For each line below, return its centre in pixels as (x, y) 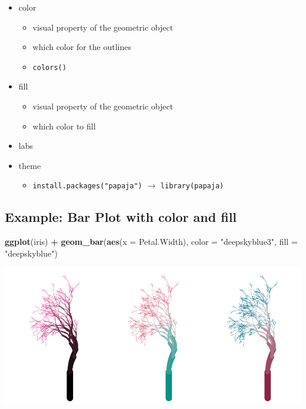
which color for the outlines (82, 47)
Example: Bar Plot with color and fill (121, 217)
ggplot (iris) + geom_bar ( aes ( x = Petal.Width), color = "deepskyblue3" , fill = (151, 242)
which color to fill (64, 126)
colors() (49, 67)
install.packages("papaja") (87, 186)
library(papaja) (192, 186)
